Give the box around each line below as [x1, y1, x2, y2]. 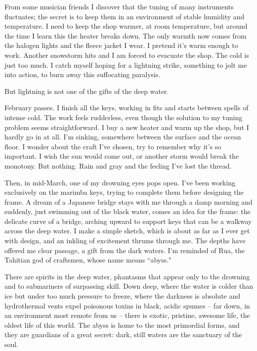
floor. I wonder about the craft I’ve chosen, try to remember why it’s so [4, 141, 221, 151]
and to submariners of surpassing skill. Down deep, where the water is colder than [4, 281, 254, 291]
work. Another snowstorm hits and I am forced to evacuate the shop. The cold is [4, 49, 249, 60]
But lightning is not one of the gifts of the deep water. [4, 86, 169, 96]
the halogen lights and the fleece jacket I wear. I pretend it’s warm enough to [4, 40, 238, 50]
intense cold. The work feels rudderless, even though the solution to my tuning [4, 112, 243, 122]
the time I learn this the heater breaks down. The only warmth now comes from [4, 30, 247, 41]
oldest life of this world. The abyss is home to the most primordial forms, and [4, 319, 240, 330]
